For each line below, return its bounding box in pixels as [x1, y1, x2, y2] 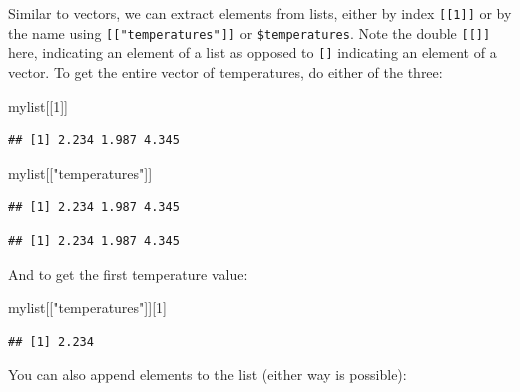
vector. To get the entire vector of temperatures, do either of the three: [8, 61, 443, 82]
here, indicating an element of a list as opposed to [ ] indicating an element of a [8, 42, 497, 63]
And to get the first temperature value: [8, 263, 248, 284]
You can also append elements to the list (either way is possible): [8, 364, 407, 385]
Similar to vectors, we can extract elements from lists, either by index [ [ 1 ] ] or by [8, 3, 512, 23]
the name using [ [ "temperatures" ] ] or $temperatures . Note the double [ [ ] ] [8, 22, 491, 43]
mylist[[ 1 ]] [8, 95, 68, 116]
